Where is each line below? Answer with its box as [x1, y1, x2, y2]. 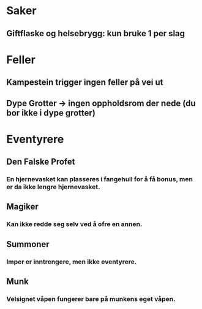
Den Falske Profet [6, 157, 75, 167]
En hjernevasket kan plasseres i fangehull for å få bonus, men [6, 175, 193, 184]
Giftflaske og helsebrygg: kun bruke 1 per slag [6, 28, 185, 39]
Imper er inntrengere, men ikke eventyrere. [6, 257, 137, 266]
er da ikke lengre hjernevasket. [6, 182, 100, 191]
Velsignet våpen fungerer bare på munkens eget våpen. [6, 294, 176, 303]
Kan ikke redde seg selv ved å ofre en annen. [6, 220, 143, 229]
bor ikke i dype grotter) [6, 108, 96, 118]
